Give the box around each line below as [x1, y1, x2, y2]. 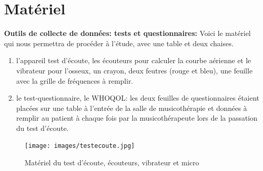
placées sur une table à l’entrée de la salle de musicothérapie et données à [16, 102, 247, 113]
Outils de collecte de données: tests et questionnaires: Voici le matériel [4, 28, 251, 39]
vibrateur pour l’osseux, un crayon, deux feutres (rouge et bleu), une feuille [16, 65, 253, 75]
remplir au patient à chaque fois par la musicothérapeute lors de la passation [16, 112, 258, 123]
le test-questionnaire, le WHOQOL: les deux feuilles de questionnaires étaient [16, 92, 259, 103]
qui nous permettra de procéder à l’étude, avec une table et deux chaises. [4, 37, 234, 48]
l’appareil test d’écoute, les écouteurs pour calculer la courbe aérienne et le [16, 55, 251, 66]
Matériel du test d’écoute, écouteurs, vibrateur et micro [25, 157, 199, 168]
